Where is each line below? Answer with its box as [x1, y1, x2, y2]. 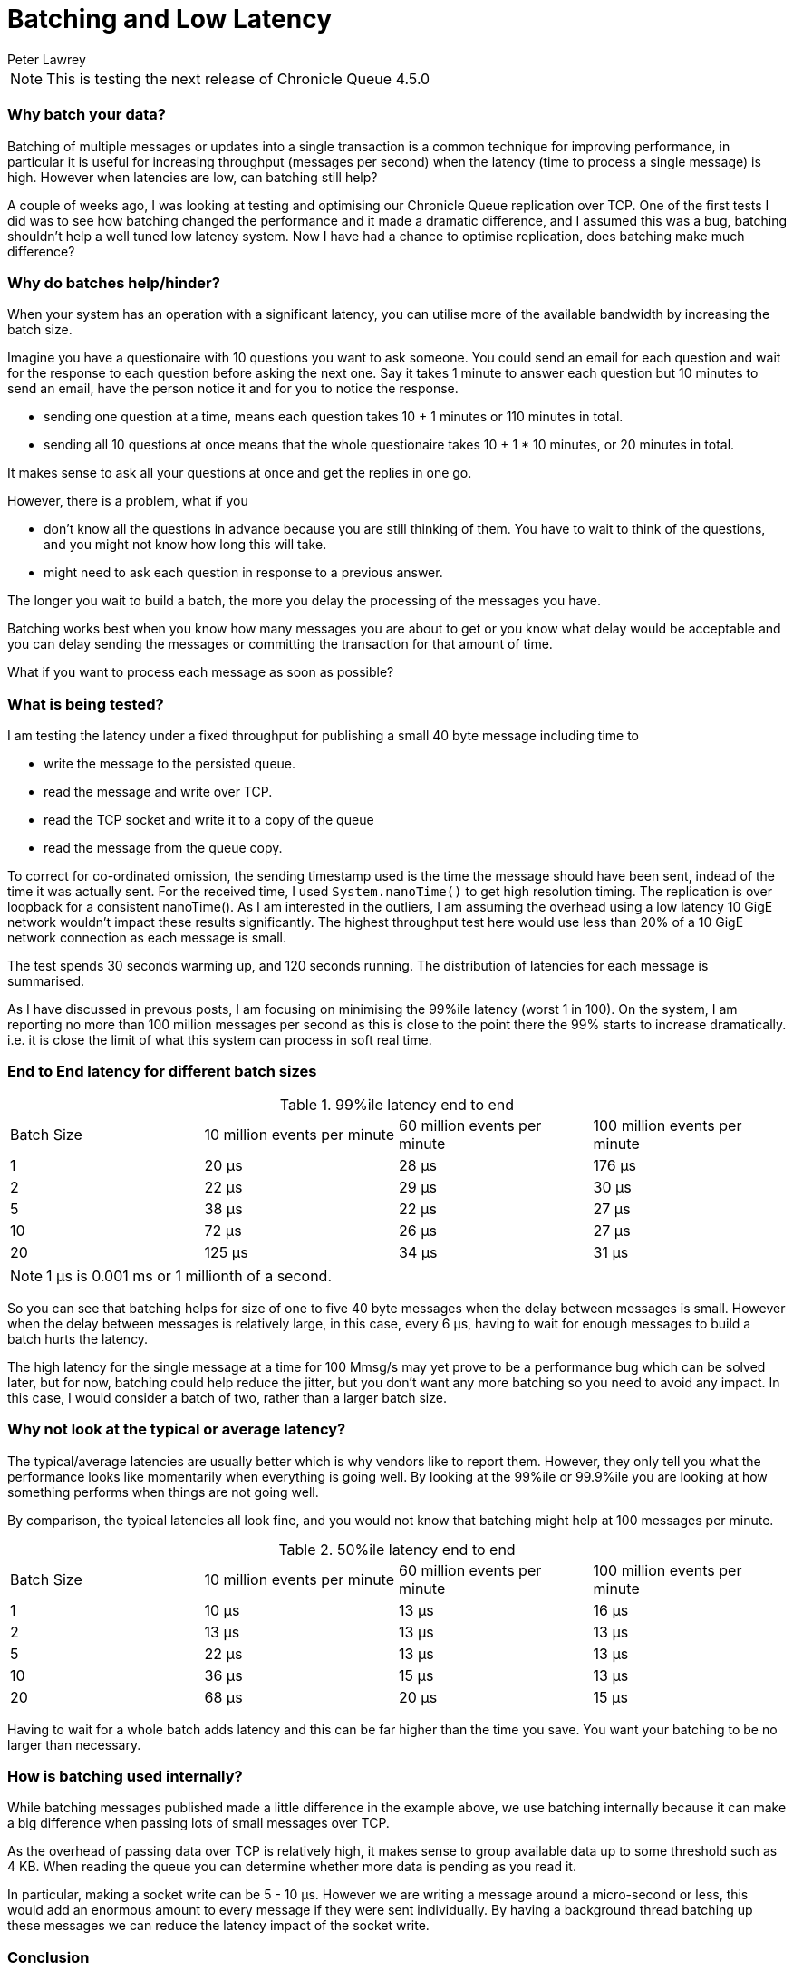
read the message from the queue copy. [44, 840, 283, 855]
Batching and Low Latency [7, 4, 333, 34]
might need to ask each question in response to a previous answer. [44, 565, 443, 581]
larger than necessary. [7, 1736, 141, 1753]
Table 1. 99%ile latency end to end [279, 1095, 515, 1114]
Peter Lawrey [7, 51, 86, 67]
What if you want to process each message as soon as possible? [7, 664, 394, 681]
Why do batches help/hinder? [7, 273, 220, 292]
